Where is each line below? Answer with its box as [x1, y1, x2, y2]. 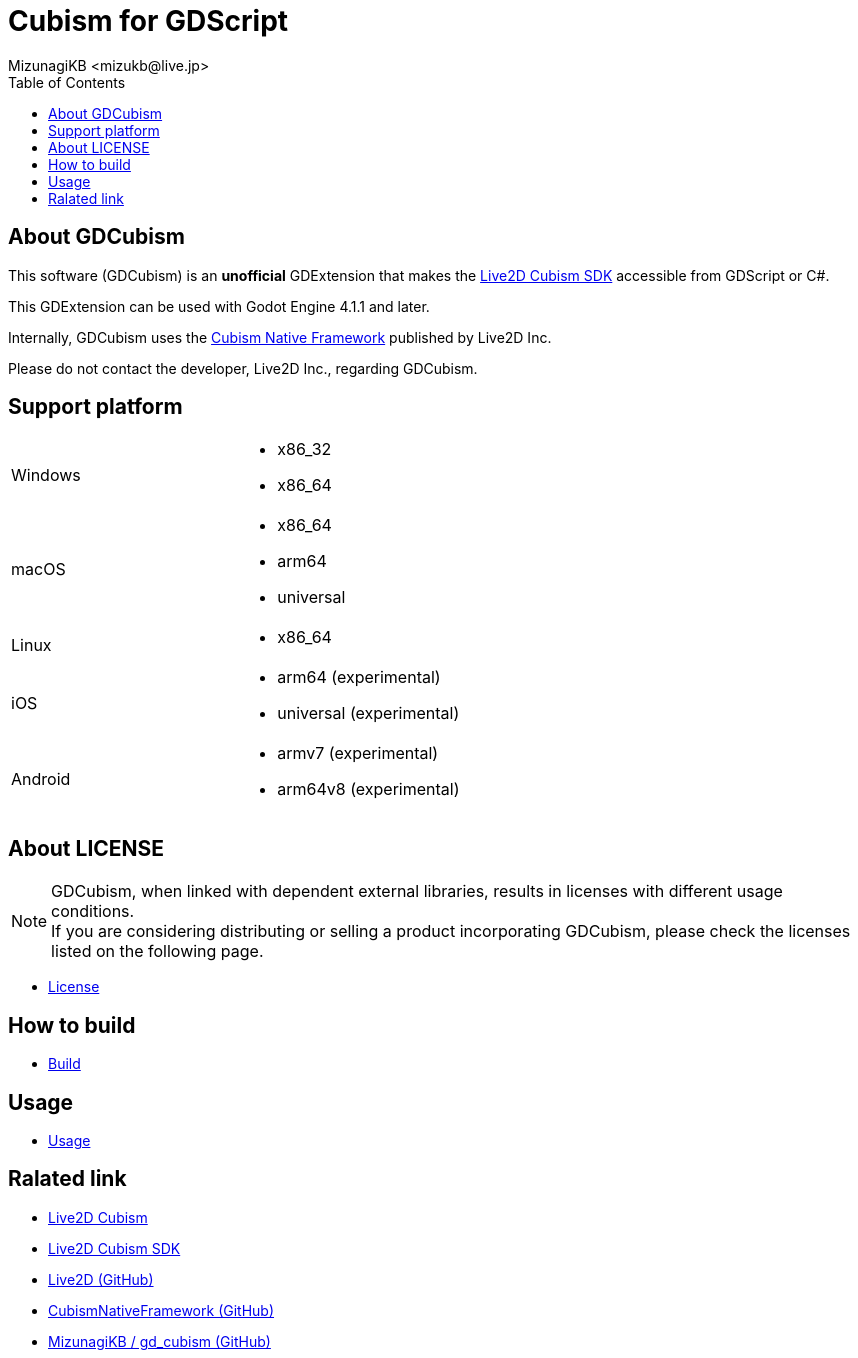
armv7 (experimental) [277, 743, 439, 764]
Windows [11, 465, 81, 486]
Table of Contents [8, 73, 126, 91]
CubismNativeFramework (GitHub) [48, 1301, 275, 1319]
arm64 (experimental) [277, 667, 441, 688]
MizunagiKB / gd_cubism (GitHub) [48, 1332, 271, 1350]
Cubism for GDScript [8, 4, 289, 38]
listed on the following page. [51, 941, 264, 962]
